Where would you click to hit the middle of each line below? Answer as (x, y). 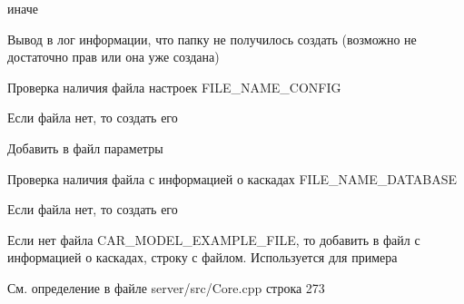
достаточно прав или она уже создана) (114, 57)
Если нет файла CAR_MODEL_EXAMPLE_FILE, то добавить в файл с (214, 239)
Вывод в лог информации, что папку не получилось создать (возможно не (212, 39)
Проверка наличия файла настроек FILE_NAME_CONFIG (174, 87)
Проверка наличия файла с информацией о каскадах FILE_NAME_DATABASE (232, 178)
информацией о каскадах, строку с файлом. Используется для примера (202, 257)
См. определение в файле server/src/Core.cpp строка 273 (166, 287)
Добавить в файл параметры (85, 147)
